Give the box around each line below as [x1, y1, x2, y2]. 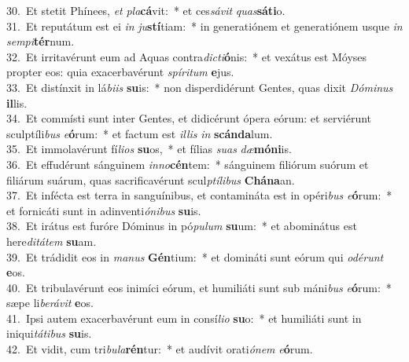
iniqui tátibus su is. [6, 325, 92, 342]
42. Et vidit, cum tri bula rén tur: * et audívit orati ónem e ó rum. [6, 341, 313, 357]
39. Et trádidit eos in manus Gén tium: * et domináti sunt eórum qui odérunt [6, 248, 384, 265]
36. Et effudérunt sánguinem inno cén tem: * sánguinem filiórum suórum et [6, 155, 369, 172]
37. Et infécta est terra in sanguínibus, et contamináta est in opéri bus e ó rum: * [6, 187, 392, 203]
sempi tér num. [6, 33, 75, 49]
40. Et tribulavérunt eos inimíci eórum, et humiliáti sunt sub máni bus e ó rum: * [6, 279, 392, 295]
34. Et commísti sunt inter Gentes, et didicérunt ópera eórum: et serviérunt [6, 110, 372, 126]
